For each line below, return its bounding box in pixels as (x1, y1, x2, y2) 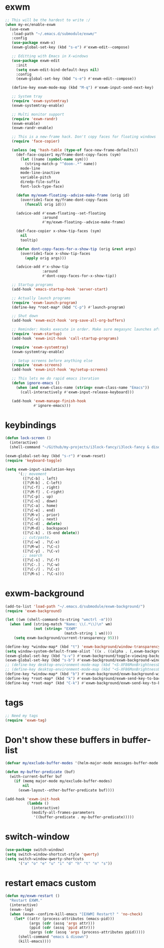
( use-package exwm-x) (11, 41, 56, 45)
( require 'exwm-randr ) (11, 116, 58, 121)
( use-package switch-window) (5, 847, 64, 852)
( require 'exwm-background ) (5, 609, 62, 613)
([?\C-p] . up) (22, 494, 54, 499)
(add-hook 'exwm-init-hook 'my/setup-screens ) (11, 367, 108, 372)
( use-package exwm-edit (11, 58, 60, 63)
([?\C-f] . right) (22, 485, 60, 490)
